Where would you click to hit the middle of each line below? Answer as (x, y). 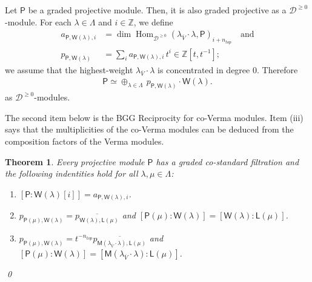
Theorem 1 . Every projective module (75, 161)
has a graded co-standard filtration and (227, 161)
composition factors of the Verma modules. (85, 141)
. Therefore (277, 69)
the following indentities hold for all (71, 173)
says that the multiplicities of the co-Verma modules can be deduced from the (149, 129)
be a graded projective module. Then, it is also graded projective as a (157, 10)
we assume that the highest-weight (69, 69)
